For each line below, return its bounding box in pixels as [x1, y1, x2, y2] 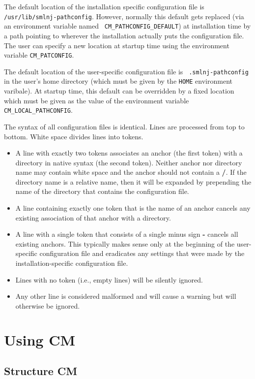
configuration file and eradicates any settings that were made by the [39, 248, 245, 258]
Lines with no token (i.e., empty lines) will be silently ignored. [15, 274, 203, 284]
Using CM [4, 329, 75, 349]
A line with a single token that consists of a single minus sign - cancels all [15, 229, 238, 239]
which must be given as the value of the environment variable [4, 95, 189, 105]
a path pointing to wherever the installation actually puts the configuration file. [4, 30, 244, 40]
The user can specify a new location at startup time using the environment [4, 40, 229, 50]
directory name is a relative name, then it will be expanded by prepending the [15, 176, 252, 187]
